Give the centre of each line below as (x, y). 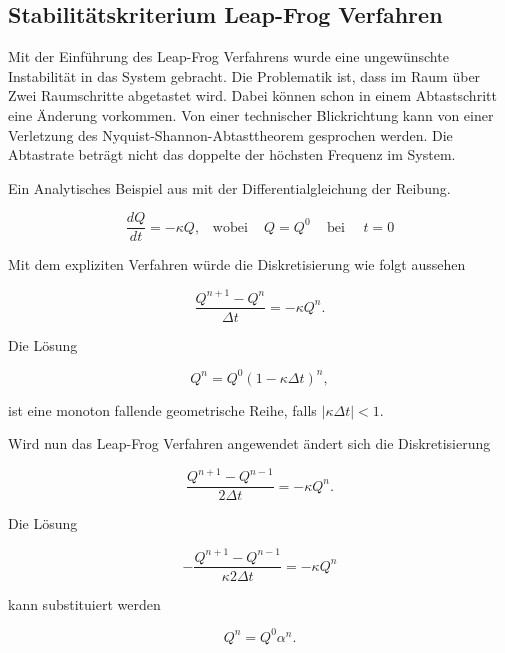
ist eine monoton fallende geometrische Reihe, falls (162, 409)
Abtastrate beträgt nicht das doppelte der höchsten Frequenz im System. (232, 154)
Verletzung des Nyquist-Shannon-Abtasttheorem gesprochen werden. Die (230, 134)
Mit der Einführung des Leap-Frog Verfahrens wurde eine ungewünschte (228, 56)
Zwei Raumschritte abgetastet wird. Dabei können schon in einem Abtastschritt (252, 95)
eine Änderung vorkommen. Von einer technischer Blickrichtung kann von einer (251, 114)
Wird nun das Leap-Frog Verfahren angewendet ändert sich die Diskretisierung (249, 443)
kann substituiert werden (84, 603)
